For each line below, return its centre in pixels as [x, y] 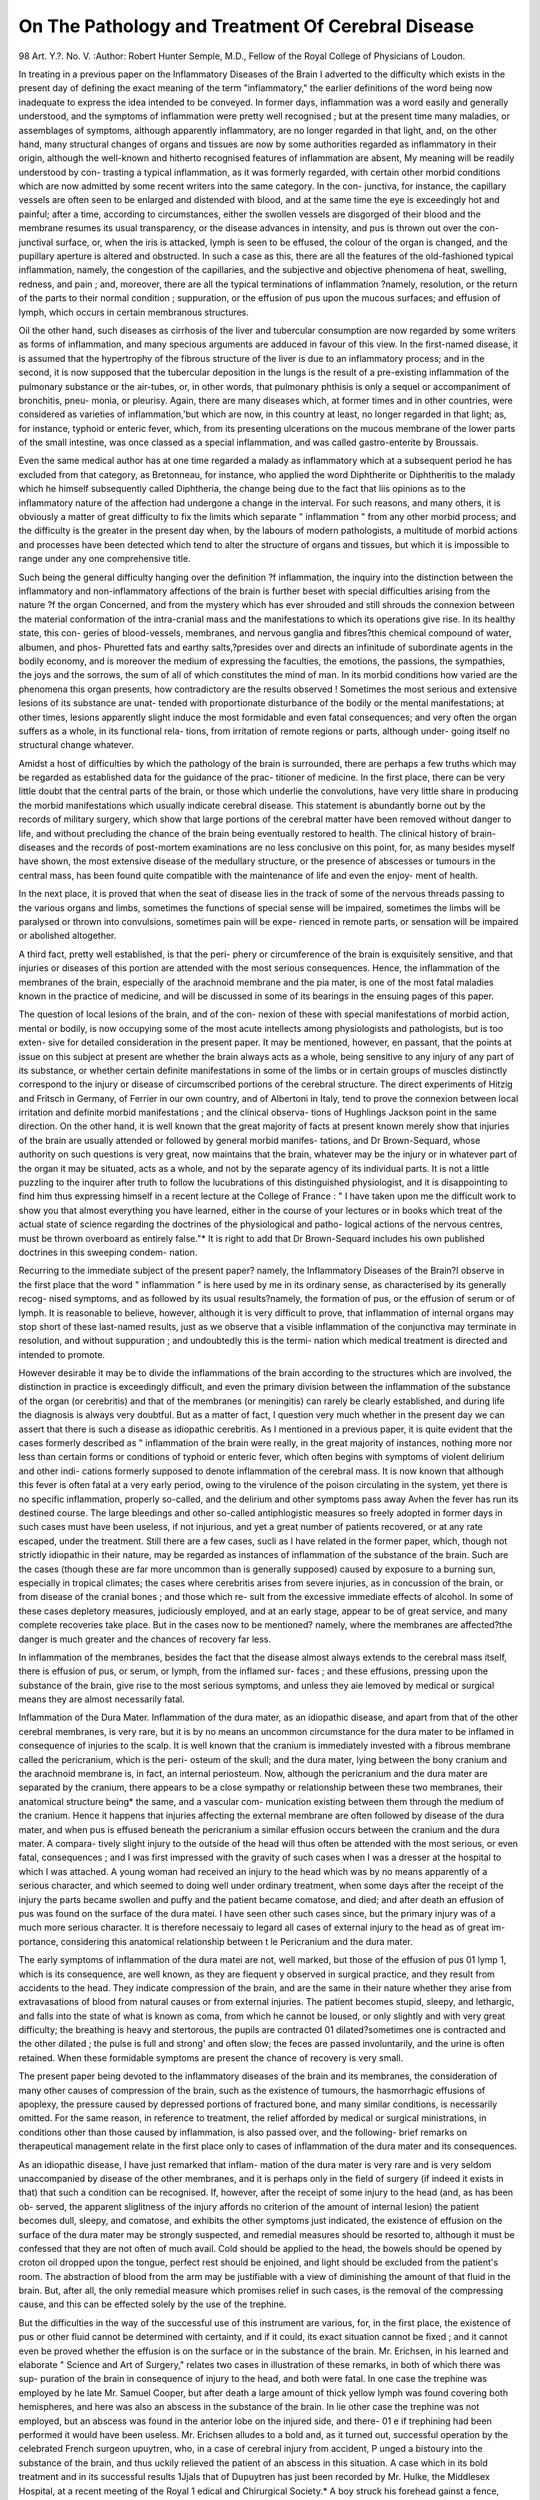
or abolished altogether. [67, 936]
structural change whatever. [76, 745]
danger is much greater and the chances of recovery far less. [145, 1639]
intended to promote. [61, 1354]
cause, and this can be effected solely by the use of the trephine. [152, 2304]
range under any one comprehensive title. [104, 559]
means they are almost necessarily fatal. [101, 1699]
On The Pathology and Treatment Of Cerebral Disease [246, 26]
